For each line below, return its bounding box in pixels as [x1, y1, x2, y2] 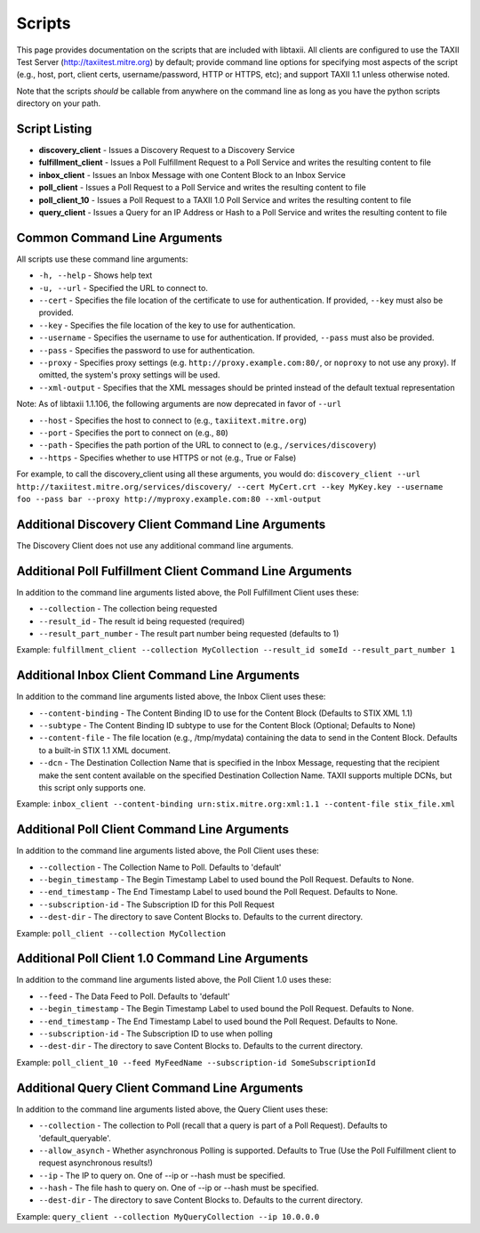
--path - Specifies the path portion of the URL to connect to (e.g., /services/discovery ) [38, 440, 377, 450]
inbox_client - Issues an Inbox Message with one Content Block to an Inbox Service [38, 169, 346, 180]
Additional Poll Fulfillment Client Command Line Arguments [16, 564, 353, 579]
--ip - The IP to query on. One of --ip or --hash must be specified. [38, 1170, 286, 1180]
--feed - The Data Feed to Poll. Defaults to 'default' [38, 991, 230, 1002]
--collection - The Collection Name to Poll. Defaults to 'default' [38, 862, 282, 872]
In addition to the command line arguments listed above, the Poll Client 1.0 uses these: [16, 975, 332, 986]
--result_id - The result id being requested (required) [38, 615, 245, 627]
